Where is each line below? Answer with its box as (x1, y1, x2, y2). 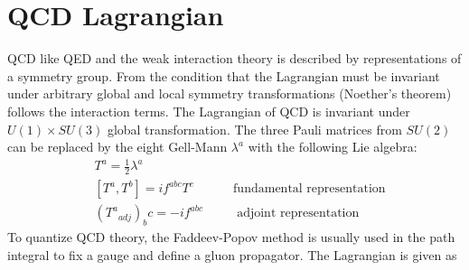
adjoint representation (237, 207, 360, 220)
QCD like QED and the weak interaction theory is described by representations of (7, 49, 462, 68)
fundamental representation (233, 182, 386, 196)
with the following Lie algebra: (248, 137, 417, 156)
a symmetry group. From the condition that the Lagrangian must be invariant (7, 66, 440, 85)
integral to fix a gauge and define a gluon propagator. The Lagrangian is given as (7, 245, 457, 264)
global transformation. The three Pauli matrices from (107, 119, 402, 138)
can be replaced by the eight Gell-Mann (7, 137, 228, 156)
